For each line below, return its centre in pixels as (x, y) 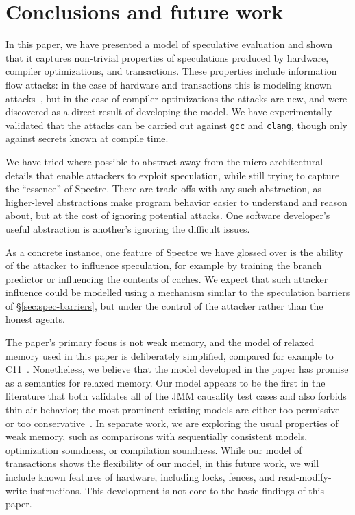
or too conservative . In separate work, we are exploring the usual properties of (172, 423)
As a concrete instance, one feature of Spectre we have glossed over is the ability (174, 252)
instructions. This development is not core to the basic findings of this (177, 490)
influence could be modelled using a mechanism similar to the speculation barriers (178, 292)
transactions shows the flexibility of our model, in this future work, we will (162, 463)
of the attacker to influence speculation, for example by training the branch (164, 265)
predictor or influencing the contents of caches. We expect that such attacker (167, 278)
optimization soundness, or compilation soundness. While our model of (154, 449)
